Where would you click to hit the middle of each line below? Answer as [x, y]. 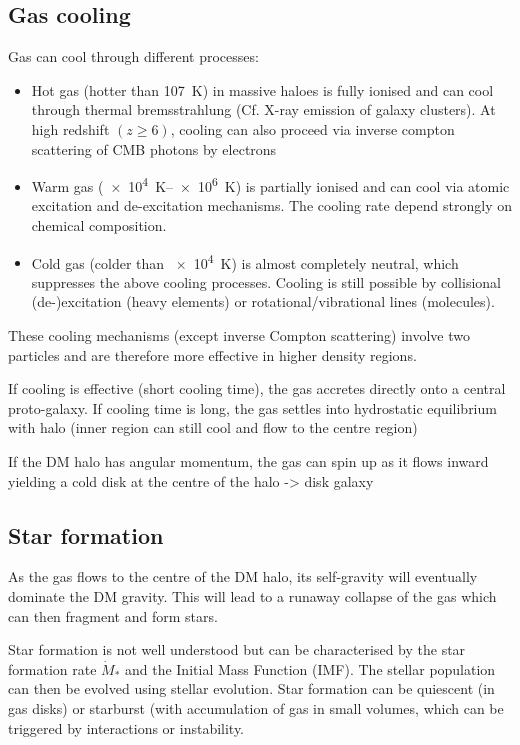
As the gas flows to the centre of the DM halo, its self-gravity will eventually [243, 576]
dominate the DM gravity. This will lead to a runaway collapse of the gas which [252, 596]
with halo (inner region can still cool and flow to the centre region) [213, 427]
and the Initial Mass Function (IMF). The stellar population [310, 668]
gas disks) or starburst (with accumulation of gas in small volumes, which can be [256, 707]
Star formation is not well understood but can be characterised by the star [237, 649]
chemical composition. [99, 225]
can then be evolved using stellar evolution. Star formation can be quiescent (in [251, 688]
